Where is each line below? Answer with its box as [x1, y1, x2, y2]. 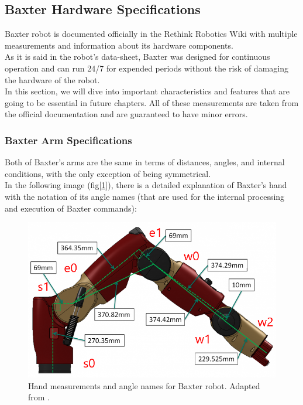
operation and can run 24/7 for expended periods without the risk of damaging [5, 62, 288, 74]
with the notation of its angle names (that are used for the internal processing [5, 190, 285, 202]
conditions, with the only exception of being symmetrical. [5, 167, 211, 179]
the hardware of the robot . [5, 73, 100, 86]
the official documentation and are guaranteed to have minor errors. [5, 108, 248, 120]
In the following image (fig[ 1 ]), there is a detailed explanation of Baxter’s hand [5, 179, 287, 191]
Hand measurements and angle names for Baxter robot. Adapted [28, 379, 260, 392]
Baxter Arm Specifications [5, 132, 132, 147]
